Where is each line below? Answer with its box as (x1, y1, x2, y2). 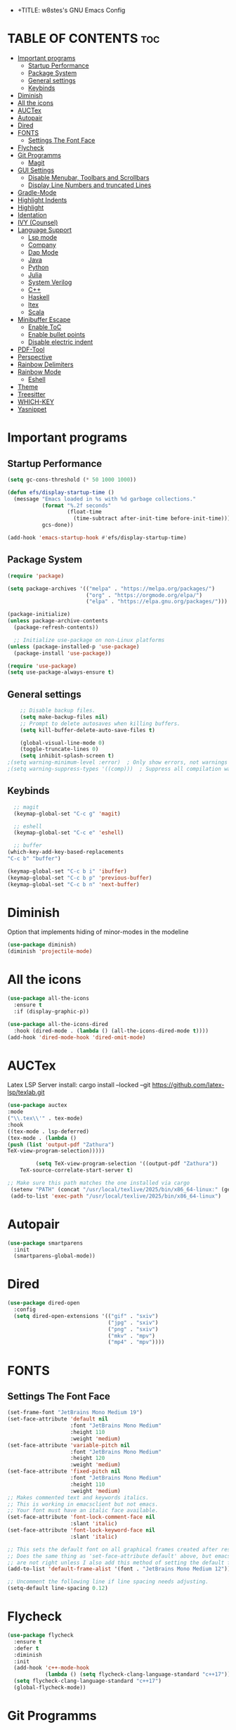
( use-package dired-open (7, 1300, 80, 1307)
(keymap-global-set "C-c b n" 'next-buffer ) (7, 880, 140, 888)
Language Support (17, 225, 72, 234)
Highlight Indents (17, 196, 67, 204)
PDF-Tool (17, 345, 45, 354)
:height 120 (70, 1455, 105, 1462)
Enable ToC (27, 323, 62, 331)
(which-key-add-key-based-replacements (7, 849, 124, 856)
